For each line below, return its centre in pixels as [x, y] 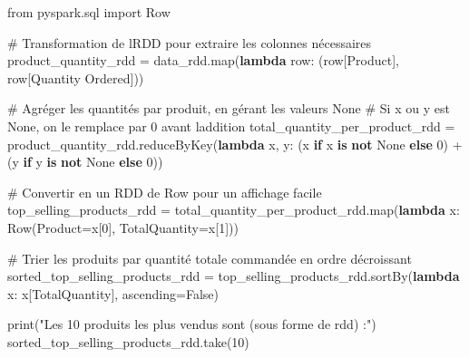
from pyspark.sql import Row [89, 12]
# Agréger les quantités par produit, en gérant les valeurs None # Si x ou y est [229, 108]
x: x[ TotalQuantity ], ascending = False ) [113, 293]
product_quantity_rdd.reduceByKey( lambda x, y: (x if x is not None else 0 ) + [235, 144]
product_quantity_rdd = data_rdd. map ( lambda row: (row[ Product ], [203, 60]
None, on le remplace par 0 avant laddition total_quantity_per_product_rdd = [231, 126]
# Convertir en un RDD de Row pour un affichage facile [165, 192]
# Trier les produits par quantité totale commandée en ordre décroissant [210, 258]
